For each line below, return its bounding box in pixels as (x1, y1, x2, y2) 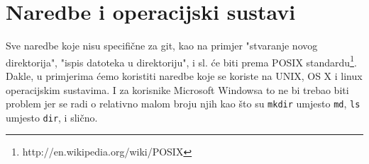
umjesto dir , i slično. (6, 110, 98, 124)
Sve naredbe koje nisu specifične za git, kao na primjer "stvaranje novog (6, 38, 318, 53)
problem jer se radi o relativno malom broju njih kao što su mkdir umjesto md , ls (6, 96, 360, 111)
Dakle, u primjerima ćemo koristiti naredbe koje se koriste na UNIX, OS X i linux (6, 68, 363, 83)
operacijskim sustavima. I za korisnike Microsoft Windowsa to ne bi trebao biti (6, 82, 349, 97)
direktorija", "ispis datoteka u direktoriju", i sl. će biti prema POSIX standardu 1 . (6, 52, 357, 69)
